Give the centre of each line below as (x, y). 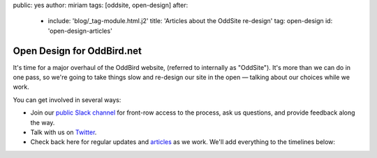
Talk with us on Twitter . (64, 132)
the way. (43, 122)
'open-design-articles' (80, 31)
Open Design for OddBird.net (77, 51)
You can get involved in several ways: (67, 100)
